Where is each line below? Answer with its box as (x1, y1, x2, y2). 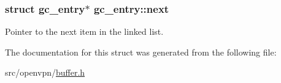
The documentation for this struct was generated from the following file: (5, 45, 277, 58)
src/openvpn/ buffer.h (5, 66, 85, 79)
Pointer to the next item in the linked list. (5, 25, 164, 38)
